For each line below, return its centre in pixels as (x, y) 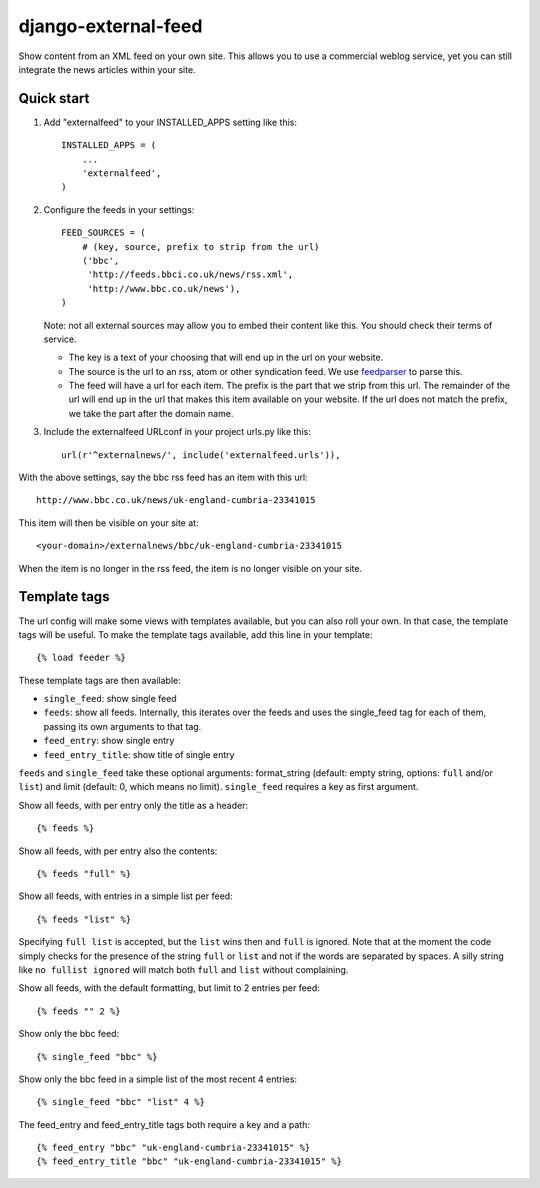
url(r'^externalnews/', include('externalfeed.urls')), (201, 454)
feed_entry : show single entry (109, 741)
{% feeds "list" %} (84, 919)
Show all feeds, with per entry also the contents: (118, 851)
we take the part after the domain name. (151, 413)
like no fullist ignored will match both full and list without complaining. (183, 969)
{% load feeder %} (81, 658)
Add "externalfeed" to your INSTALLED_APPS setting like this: (170, 122)
